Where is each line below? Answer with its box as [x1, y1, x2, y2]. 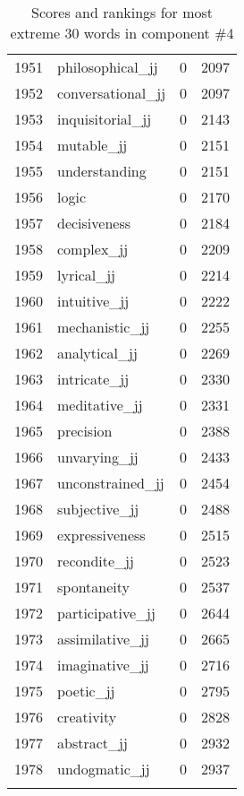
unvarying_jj [57, 446, 139, 467]
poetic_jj [57, 680, 115, 701]
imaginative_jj [57, 654, 149, 675]
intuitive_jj [57, 290, 130, 311]
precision [57, 420, 113, 441]
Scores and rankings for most [31, 2, 214, 22]
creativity [57, 706, 117, 727]
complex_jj [57, 238, 129, 259]
